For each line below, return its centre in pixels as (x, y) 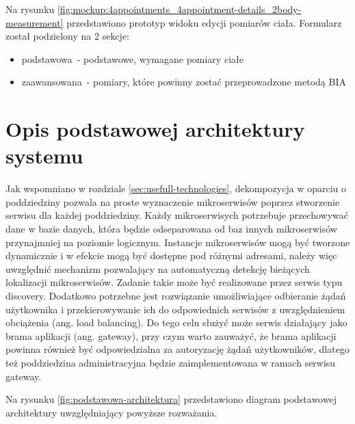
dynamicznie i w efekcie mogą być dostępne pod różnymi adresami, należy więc (171, 255)
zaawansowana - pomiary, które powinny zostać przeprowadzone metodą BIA (184, 82)
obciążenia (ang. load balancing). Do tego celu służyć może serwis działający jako (176, 322)
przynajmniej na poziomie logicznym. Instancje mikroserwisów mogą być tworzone (178, 242)
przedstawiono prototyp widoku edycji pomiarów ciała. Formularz (204, 22)
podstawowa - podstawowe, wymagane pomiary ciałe (132, 58)
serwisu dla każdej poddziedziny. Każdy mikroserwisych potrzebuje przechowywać (177, 215)
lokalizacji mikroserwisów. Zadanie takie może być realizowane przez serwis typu (174, 282)
